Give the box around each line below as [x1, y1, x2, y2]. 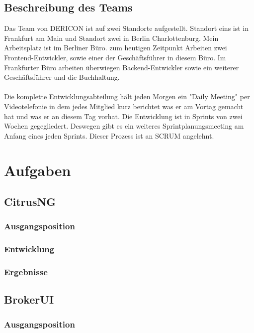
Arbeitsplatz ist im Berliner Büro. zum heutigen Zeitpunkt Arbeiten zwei [4, 42, 227, 53]
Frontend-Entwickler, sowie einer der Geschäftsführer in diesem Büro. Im [4, 52, 226, 62]
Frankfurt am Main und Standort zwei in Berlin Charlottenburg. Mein [4, 32, 219, 43]
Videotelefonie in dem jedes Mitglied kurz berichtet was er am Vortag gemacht [4, 101, 244, 111]
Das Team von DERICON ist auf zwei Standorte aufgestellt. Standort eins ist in [4, 23, 249, 33]
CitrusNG [4, 194, 56, 209]
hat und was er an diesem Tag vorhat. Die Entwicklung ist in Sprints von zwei [4, 111, 243, 121]
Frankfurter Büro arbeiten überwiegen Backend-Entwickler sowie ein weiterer [4, 62, 239, 72]
